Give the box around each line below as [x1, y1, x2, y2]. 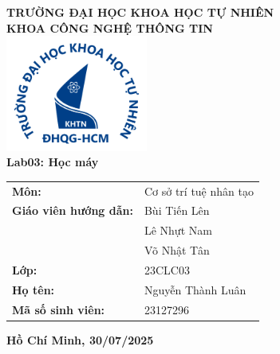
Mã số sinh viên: [12, 301, 105, 317]
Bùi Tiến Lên [144, 202, 210, 219]
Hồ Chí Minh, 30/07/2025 [6, 331, 154, 348]
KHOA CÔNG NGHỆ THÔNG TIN [6, 19, 213, 36]
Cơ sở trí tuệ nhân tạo [144, 182, 254, 199]
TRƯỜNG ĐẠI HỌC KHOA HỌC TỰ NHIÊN [6, 4, 274, 20]
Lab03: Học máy [6, 154, 99, 170]
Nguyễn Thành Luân [144, 281, 246, 298]
